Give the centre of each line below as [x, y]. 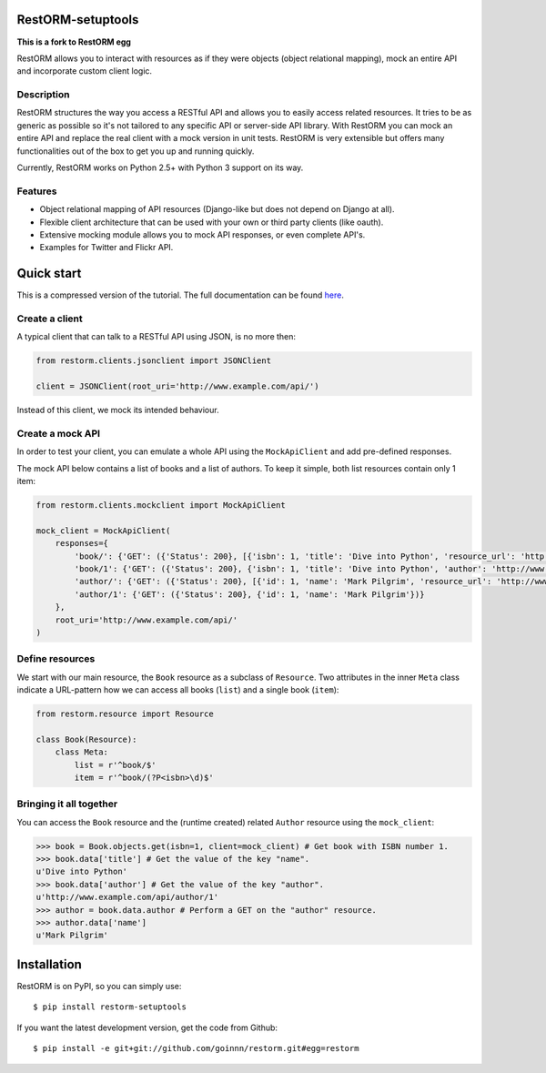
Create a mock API [58, 433]
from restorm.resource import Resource [125, 714]
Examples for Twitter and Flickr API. [106, 248]
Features [37, 191]
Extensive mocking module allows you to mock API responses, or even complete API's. [202, 234]
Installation [49, 964]
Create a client [50, 319]
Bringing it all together [67, 804]
